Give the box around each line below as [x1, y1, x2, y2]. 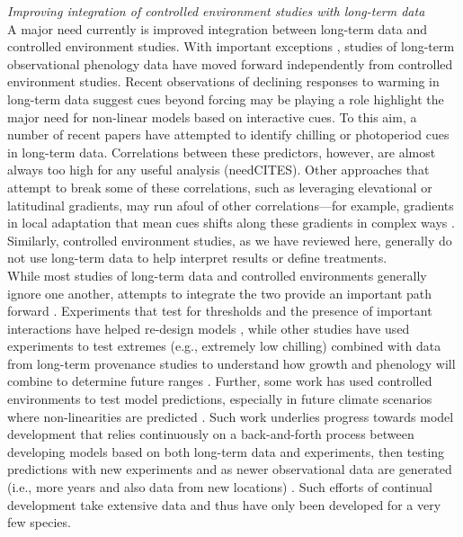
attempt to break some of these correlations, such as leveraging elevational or [7, 177, 432, 196]
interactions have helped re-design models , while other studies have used [7, 318, 410, 337]
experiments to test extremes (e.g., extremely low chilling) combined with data [7, 336, 441, 355]
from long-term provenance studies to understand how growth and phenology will [7, 354, 456, 372]
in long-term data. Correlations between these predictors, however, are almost [7, 142, 436, 161]
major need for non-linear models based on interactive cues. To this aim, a [7, 107, 417, 126]
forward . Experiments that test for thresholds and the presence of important [7, 301, 432, 320]
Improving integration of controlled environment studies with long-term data [7, 2, 425, 20]
